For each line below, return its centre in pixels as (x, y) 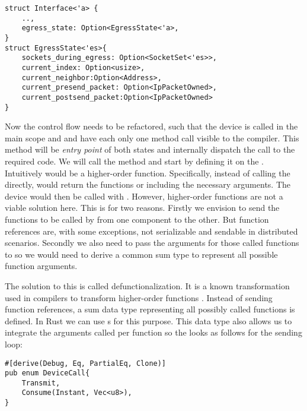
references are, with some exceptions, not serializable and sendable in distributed (151, 231)
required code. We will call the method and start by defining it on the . (134, 161)
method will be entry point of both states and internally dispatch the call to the (150, 149)
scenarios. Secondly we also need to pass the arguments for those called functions (152, 243)
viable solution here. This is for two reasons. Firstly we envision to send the (142, 208)
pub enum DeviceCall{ (47, 373)
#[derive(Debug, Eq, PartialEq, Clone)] (86, 363)
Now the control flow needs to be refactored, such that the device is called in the (151, 126)
